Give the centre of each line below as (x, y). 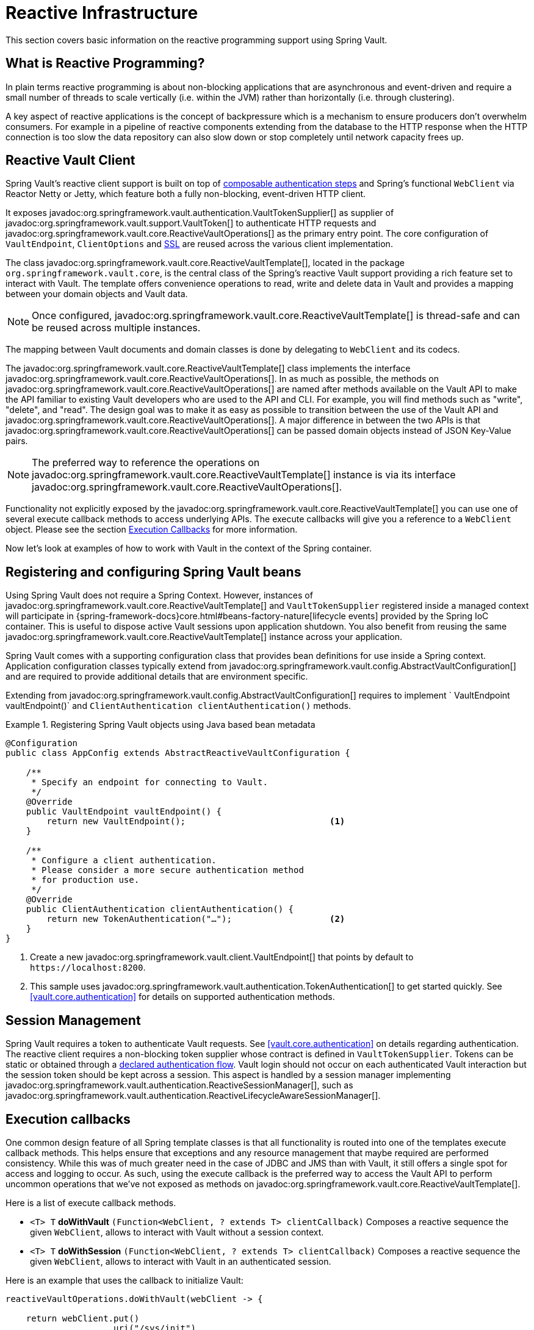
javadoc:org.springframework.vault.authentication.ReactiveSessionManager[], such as (179, 1085)
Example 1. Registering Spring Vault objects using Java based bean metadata (161, 725)
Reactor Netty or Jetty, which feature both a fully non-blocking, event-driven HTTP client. (186, 194)
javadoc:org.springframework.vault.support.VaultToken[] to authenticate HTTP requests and (191, 223)
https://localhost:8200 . (88, 968)
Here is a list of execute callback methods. (91, 1202)
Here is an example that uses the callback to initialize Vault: (124, 1280)
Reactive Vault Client (70, 160)
